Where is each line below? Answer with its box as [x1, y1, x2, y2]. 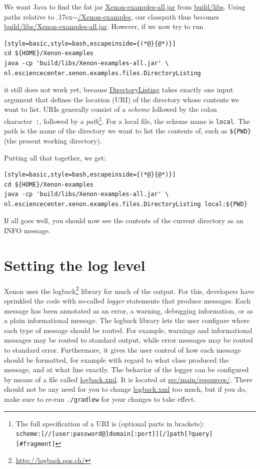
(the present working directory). [4, 135, 102, 145]
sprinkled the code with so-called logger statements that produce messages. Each [4, 295, 250, 306]
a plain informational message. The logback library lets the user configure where [4, 315, 250, 326]
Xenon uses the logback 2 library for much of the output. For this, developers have [4, 284, 254, 296]
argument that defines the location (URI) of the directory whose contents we [4, 94, 239, 104]
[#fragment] [15, 440, 55, 447]
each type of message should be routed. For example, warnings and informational [4, 325, 252, 335]
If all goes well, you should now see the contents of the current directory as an [4, 215, 243, 226]
